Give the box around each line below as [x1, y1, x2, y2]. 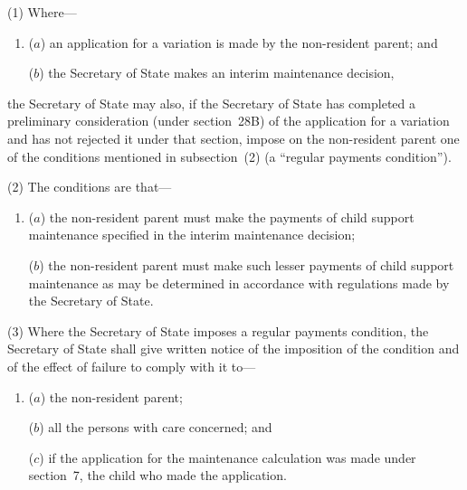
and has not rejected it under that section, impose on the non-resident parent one [7, 128, 460, 147]
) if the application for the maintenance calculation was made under [39, 448, 416, 466]
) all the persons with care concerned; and [39, 418, 272, 437]
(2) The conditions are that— [7, 177, 172, 196]
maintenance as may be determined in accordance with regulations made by [28, 273, 450, 292]
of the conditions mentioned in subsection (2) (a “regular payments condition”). [7, 146, 452, 165]
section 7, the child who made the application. [28, 466, 287, 485]
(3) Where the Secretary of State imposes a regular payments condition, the [7, 321, 429, 340]
